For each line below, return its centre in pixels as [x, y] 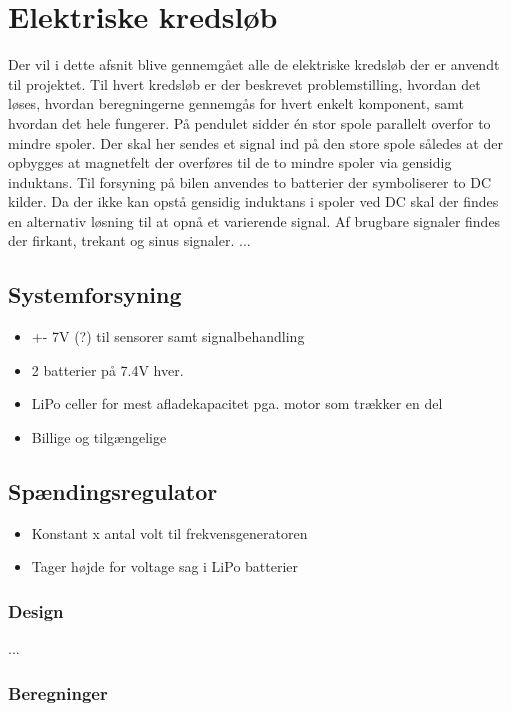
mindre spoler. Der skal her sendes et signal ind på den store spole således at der [255, 142]
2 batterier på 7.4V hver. [107, 369]
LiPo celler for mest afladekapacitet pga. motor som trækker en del [237, 403]
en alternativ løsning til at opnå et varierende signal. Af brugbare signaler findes [254, 220]
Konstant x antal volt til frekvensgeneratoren [169, 532]
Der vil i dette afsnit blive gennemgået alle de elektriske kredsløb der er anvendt [254, 64]
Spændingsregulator [113, 491]
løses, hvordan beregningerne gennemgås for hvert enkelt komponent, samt [236, 103]
